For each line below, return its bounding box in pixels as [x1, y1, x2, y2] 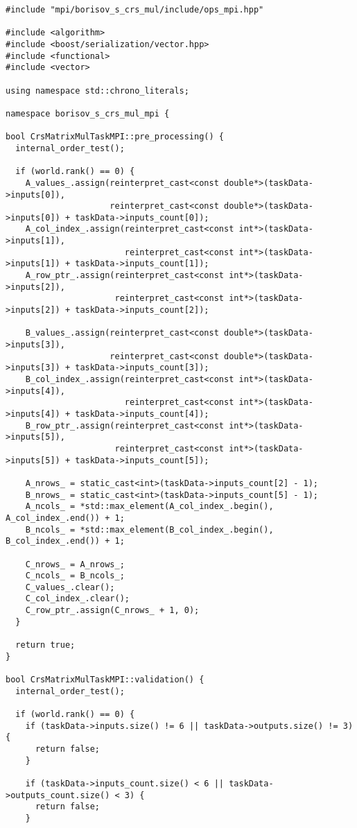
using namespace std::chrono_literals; [6, 85, 189, 96]
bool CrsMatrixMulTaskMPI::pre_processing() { [6, 132, 224, 142]
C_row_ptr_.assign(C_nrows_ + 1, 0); [25, 605, 200, 616]
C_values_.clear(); [25, 582, 115, 592]
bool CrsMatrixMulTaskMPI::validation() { [6, 675, 204, 685]
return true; [15, 640, 76, 650]
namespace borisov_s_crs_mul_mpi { [6, 108, 170, 119]
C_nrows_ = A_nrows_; [25, 559, 125, 569]
